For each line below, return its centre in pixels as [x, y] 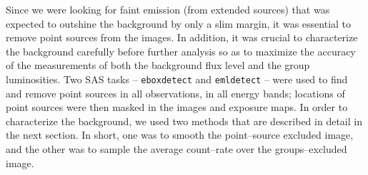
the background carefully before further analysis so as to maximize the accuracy [181, 51]
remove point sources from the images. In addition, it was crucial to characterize [182, 37]
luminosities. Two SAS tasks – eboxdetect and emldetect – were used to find [177, 79]
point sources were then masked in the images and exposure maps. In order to [177, 107]
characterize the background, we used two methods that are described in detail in [184, 121]
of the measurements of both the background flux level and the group [158, 65]
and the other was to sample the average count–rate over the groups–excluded [176, 149]
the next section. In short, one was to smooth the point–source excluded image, [180, 135]
